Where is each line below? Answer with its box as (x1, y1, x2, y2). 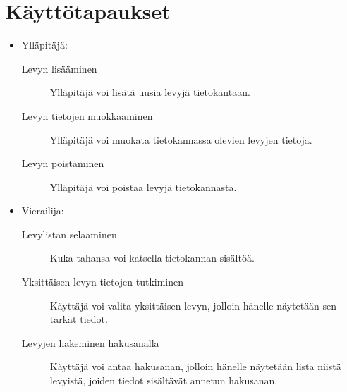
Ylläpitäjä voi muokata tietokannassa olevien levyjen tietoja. (49, 132, 312, 147)
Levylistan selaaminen (21, 226, 117, 241)
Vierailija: (21, 203, 64, 218)
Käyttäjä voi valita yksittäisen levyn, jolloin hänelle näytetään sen (49, 298, 337, 312)
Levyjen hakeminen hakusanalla (21, 335, 159, 350)
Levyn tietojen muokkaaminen (21, 108, 153, 123)
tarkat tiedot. (49, 312, 108, 326)
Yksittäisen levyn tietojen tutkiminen (21, 274, 184, 289)
